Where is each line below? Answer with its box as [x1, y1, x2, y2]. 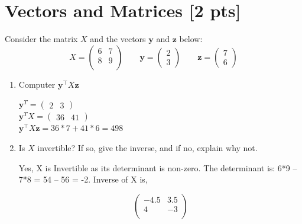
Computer [18, 78, 56, 90]
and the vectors [90, 33, 146, 45]
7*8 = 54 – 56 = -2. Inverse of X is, [18, 173, 148, 185]
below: [179, 33, 203, 45]
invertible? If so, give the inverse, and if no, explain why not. [37, 141, 258, 153]
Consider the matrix [5, 33, 78, 45]
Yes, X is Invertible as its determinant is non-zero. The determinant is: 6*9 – [18, 161, 297, 174]
